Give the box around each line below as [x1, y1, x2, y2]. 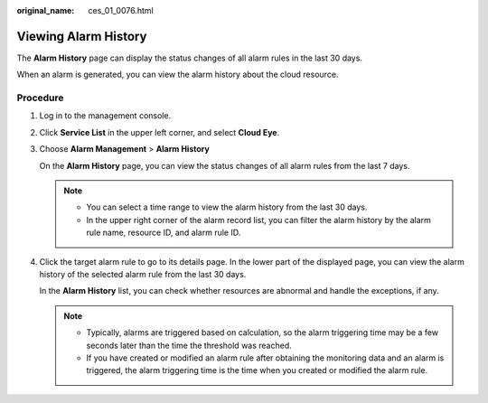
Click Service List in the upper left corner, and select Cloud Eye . [39, 127, 280, 137]
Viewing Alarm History [16, 28, 147, 44]
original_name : [16, 5, 75, 15]
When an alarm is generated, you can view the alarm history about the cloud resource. [16, 69, 339, 80]
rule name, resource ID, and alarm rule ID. [86, 227, 241, 239]
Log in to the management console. [39, 110, 172, 121]
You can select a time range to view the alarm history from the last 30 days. [86, 201, 368, 212]
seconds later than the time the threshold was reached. [86, 340, 293, 351]
